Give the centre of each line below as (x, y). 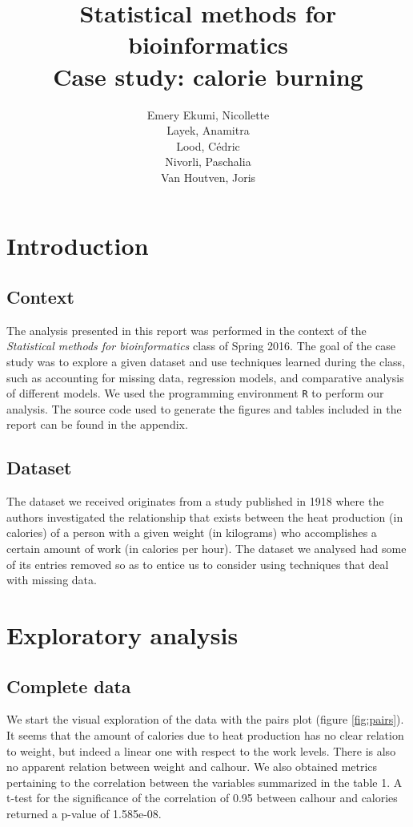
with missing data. (52, 580)
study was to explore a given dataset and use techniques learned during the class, (206, 362)
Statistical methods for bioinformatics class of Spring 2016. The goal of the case (201, 346)
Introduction (78, 246)
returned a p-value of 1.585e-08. (84, 813)
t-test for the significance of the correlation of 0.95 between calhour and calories (202, 798)
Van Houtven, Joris (208, 177)
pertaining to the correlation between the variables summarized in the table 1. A (204, 782)
